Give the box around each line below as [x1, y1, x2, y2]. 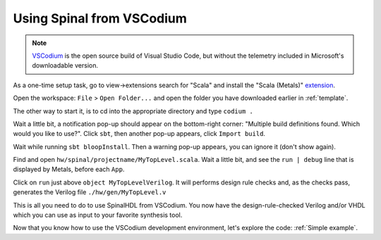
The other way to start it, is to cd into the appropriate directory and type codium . [13, 106, 253, 115]
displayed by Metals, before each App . [13, 165, 125, 174]
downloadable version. [32, 61, 99, 70]
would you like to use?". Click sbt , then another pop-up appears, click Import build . [13, 130, 266, 138]
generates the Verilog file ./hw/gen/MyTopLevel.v [13, 188, 167, 196]
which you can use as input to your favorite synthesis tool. [13, 211, 183, 220]
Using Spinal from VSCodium [13, 11, 187, 26]
